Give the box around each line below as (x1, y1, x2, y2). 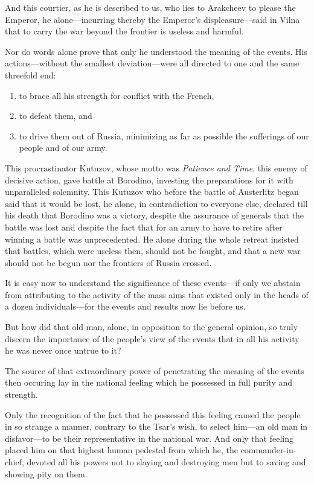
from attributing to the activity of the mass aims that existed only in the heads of (5, 288, 309, 301)
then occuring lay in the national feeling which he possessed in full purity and (5, 376, 293, 389)
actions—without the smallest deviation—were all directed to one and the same (5, 57, 300, 69)
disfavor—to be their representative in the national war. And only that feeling (5, 431, 293, 444)
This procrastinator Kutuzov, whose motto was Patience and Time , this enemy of (5, 161, 307, 174)
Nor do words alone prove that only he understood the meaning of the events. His (5, 45, 307, 57)
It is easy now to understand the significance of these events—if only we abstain (5, 276, 301, 289)
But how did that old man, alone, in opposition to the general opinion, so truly (5, 320, 298, 333)
